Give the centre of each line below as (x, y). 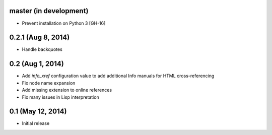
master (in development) (49, 11)
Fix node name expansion (49, 83)
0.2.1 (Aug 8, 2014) (40, 38)
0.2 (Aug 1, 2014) (37, 64)
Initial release (36, 123)
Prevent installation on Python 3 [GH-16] (64, 23)
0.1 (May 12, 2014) (38, 112)
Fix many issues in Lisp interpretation (60, 97)
